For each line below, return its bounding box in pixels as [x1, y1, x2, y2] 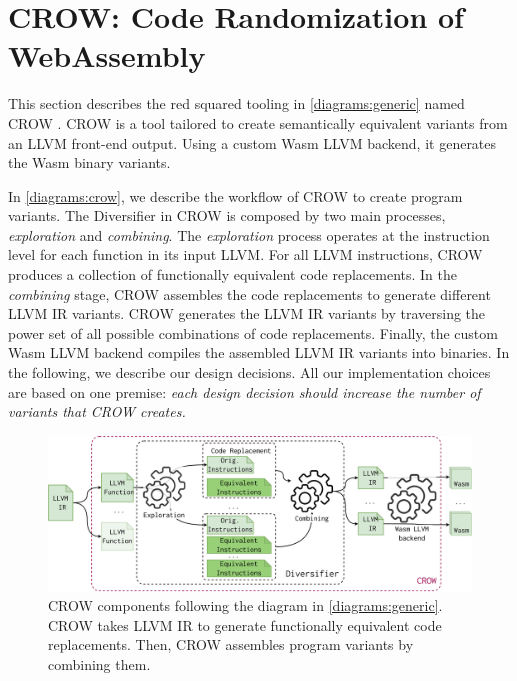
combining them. [48, 653, 151, 674]
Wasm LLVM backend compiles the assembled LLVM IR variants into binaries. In [8, 342, 510, 363]
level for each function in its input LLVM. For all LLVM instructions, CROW [8, 244, 483, 265]
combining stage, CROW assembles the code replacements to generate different [8, 283, 491, 304]
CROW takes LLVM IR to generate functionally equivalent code [48, 614, 442, 635]
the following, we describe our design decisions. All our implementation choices [8, 362, 491, 383]
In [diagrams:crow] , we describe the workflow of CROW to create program [8, 185, 463, 206]
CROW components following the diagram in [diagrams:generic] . [48, 595, 443, 616]
